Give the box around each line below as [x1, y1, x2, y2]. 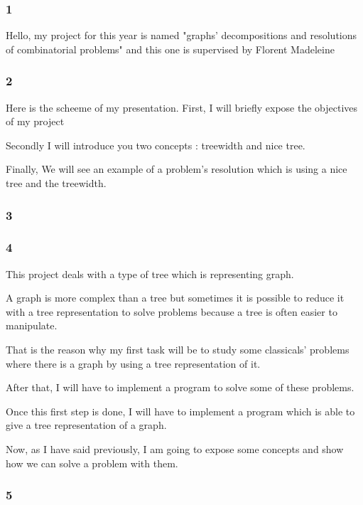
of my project [6, 114, 65, 129]
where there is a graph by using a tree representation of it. [6, 356, 261, 371]
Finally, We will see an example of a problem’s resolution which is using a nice [6, 161, 347, 176]
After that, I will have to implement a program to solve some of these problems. [6, 380, 354, 395]
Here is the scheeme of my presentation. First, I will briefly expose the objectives [6, 100, 358, 115]
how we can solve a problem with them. [6, 455, 178, 470]
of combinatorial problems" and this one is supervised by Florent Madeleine [6, 41, 335, 56]
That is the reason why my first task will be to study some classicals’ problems [6, 342, 350, 357]
